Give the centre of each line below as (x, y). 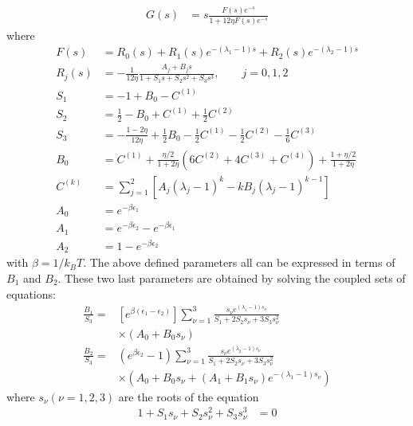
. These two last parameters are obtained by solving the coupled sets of (232, 277)
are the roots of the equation (189, 396)
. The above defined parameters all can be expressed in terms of (239, 262)
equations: (31, 293)
